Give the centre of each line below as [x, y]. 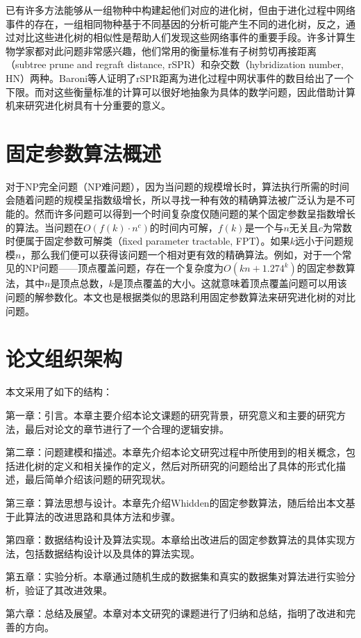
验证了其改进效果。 [68, 590]
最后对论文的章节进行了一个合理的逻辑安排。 [127, 428]
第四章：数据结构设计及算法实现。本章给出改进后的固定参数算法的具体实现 [176, 540]
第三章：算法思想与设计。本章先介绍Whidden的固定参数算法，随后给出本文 [176, 502]
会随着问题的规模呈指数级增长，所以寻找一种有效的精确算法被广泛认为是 [171, 200]
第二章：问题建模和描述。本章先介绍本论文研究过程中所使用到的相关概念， [176, 452]
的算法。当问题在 [44, 227]
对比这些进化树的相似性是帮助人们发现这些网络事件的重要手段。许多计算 [180, 37]
